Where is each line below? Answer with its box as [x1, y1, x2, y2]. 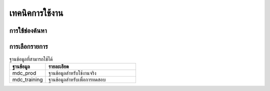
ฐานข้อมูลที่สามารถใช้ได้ [9, 56, 53, 63]
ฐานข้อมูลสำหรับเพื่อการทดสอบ [48, 76, 106, 83]
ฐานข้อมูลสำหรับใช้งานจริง [48, 70, 97, 77]
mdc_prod [12, 70, 36, 77]
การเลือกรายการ [9, 42, 48, 51]
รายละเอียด [48, 63, 69, 70]
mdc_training [12, 76, 43, 83]
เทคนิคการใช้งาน [9, 7, 63, 18]
